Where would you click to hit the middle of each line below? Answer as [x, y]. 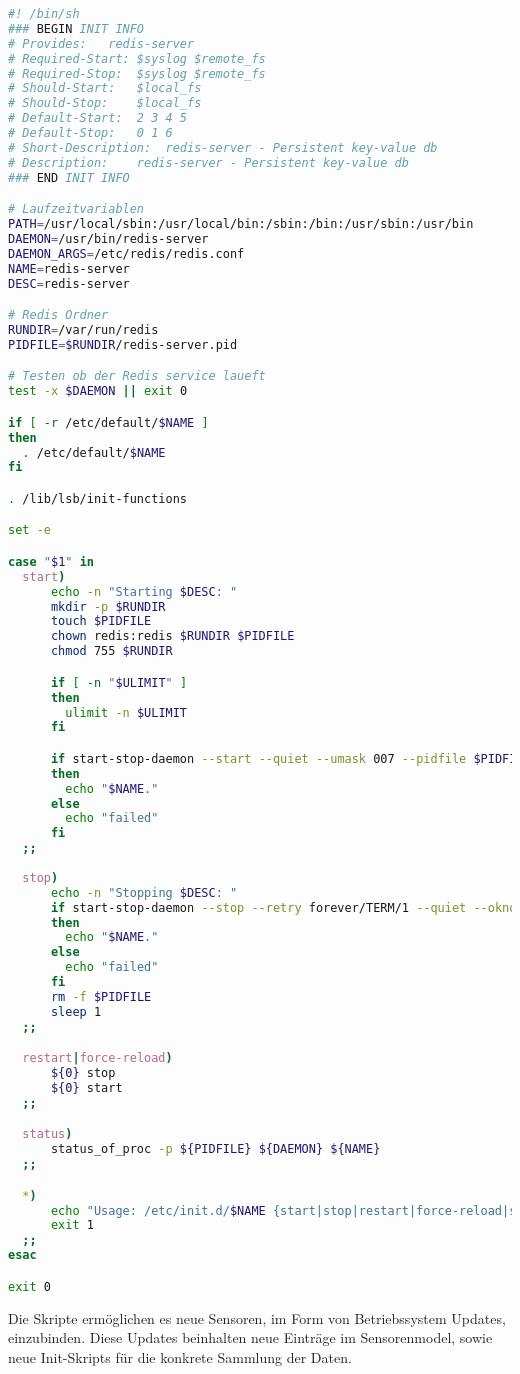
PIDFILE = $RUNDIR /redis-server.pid [123, 344]
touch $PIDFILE [101, 621]
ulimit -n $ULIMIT [126, 712]
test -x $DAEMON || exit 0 [98, 391]
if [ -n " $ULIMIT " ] [119, 682]
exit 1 [72, 1225]
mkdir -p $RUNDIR [108, 606]
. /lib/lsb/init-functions [97, 498]
